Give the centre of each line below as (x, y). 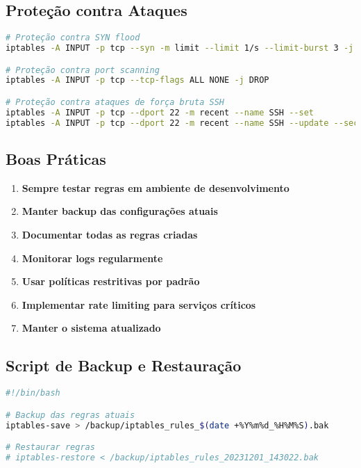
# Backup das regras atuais (70, 415)
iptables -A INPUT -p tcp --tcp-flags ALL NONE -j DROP (137, 80)
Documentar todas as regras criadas (110, 235)
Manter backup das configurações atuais (120, 211)
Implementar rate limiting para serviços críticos (139, 304)
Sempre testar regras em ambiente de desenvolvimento (156, 187)
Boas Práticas (56, 159)
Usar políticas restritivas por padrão (111, 281)
